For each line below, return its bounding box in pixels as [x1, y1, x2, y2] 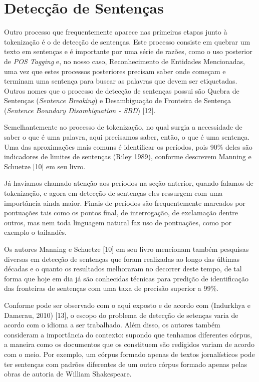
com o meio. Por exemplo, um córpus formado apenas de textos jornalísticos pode [4, 348, 255, 359]
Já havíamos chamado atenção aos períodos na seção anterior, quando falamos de [4, 178, 253, 188]
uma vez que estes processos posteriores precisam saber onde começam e [4, 66, 226, 76]
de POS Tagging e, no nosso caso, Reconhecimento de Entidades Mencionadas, [4, 56, 245, 66]
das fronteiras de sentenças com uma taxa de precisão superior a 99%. [4, 283, 218, 293]
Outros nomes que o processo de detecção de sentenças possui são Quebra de [4, 85, 239, 96]
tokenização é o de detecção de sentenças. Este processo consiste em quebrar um [4, 36, 250, 47]
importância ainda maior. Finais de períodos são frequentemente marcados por [4, 197, 245, 208]
